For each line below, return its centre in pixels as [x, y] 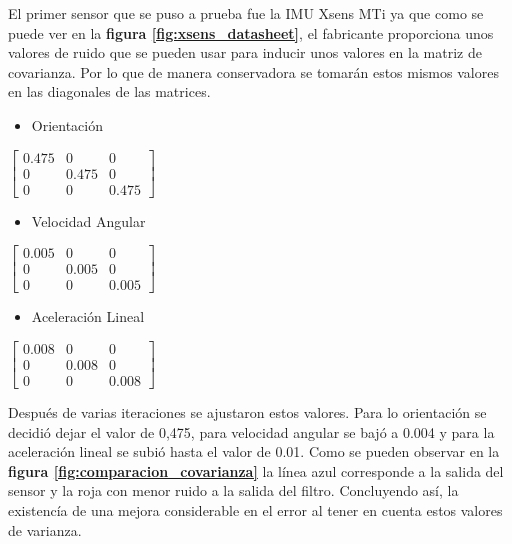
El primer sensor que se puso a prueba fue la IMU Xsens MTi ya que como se [246, 13]
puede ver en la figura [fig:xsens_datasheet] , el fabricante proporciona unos [251, 32]
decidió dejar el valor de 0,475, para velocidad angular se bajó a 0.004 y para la [251, 431]
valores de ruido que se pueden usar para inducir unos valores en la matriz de [245, 52]
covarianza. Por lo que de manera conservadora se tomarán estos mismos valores [253, 71]
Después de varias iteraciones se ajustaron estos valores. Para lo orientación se [247, 412]
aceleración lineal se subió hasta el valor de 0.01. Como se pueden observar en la [254, 451]
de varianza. [45, 529]
